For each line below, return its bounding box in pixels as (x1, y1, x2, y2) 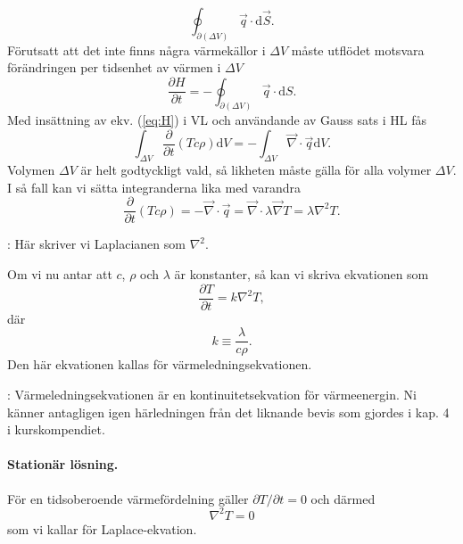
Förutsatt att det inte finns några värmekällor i (7, 40, 266, 59)
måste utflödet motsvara (291, 40, 425, 59)
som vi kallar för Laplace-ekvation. (7, 519, 197, 538)
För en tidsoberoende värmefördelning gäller (7, 489, 249, 507)
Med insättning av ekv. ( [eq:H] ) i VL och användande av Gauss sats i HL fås (7, 111, 426, 129)
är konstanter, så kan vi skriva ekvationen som (174, 265, 429, 284)
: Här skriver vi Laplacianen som (7, 235, 186, 253)
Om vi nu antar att (7, 265, 112, 284)
